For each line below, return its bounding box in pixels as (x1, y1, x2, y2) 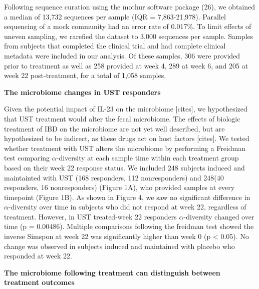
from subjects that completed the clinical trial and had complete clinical (4, 40, 226, 51)
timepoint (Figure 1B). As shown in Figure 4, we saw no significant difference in (4, 191, 250, 202)
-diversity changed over (183, 211, 254, 221)
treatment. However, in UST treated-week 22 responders (4, 211, 177, 221)
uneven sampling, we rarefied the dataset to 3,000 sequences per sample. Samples (4, 30, 253, 41)
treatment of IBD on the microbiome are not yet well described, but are (4, 123, 225, 133)
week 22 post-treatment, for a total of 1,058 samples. (4, 70, 166, 80)
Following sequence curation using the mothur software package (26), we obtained (4, 1, 255, 11)
